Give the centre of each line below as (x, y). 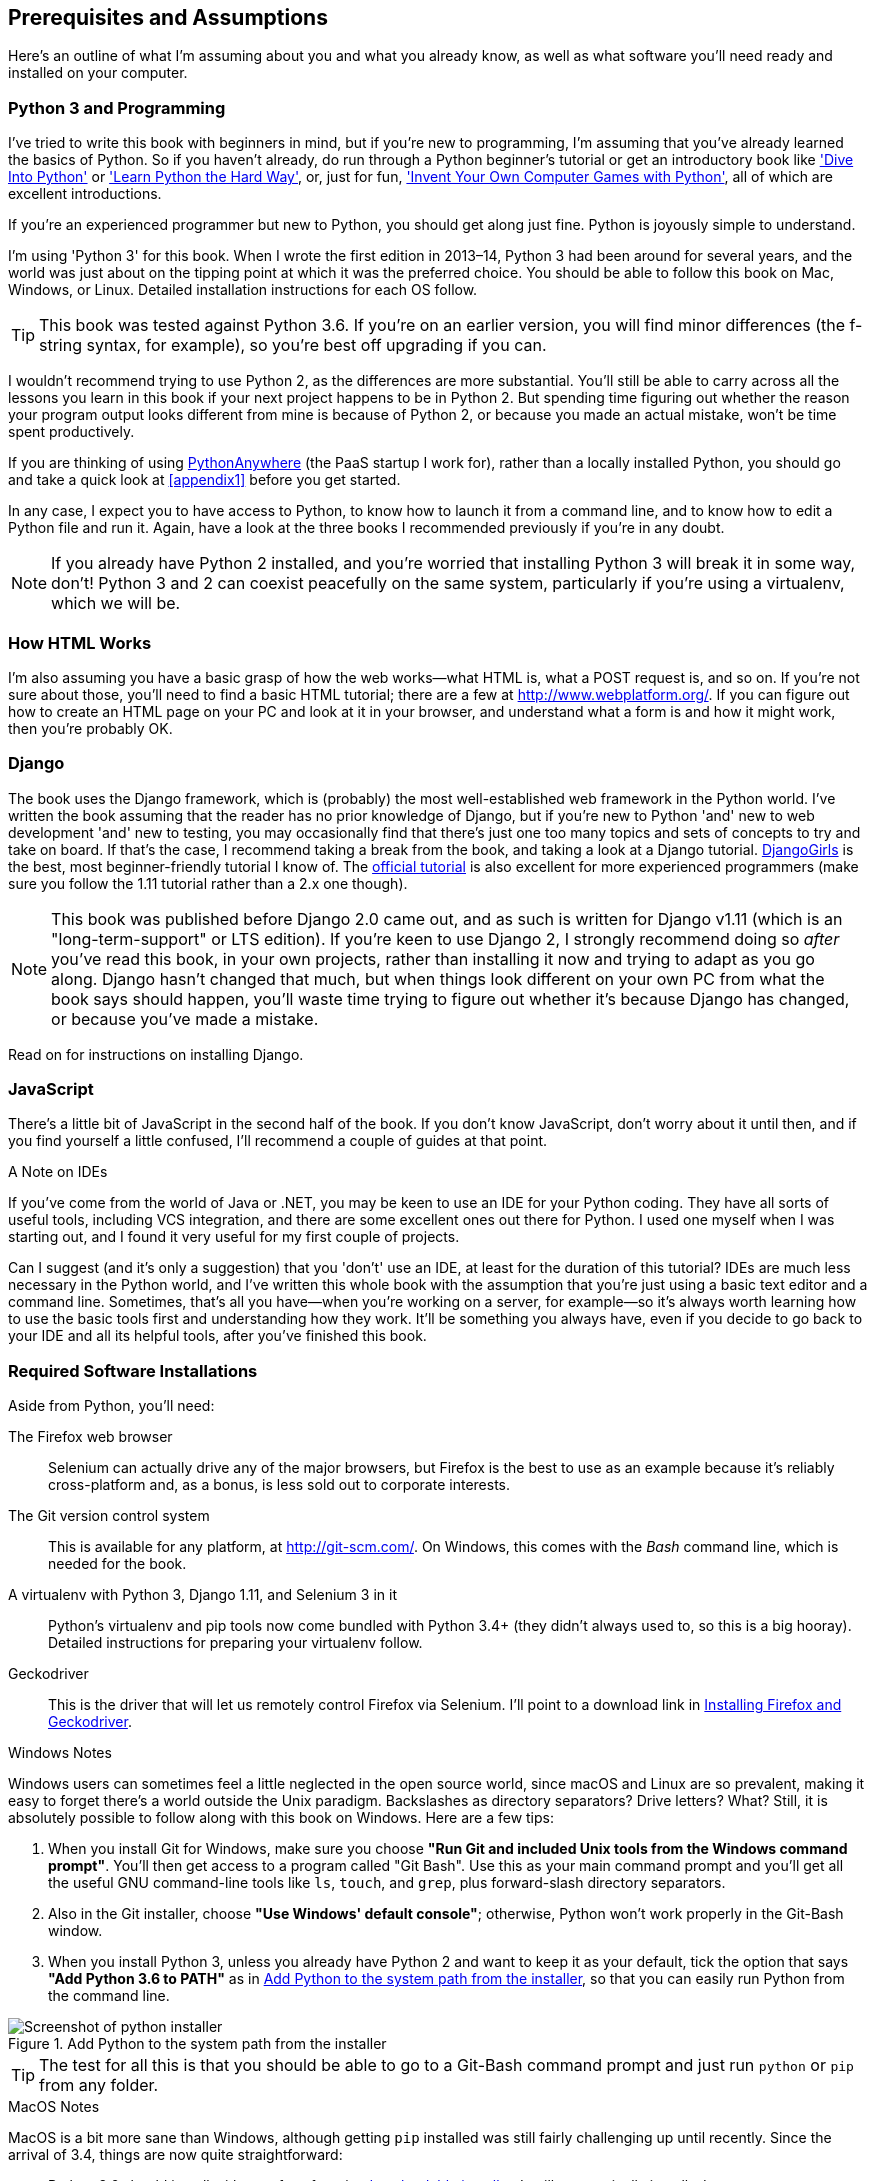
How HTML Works (80, 642)
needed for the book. (117, 1564)
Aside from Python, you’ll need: (111, 1406)
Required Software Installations (133, 1370)
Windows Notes (60, 1753)
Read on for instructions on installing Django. (156, 1054)
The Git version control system (109, 1516)
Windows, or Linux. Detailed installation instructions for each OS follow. (243, 290)
